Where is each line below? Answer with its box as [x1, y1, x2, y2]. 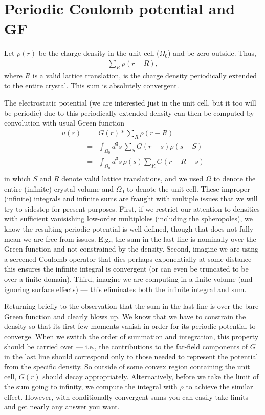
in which [4, 173, 31, 184]
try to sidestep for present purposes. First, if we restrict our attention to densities [4, 203, 260, 214]
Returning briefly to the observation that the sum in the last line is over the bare [4, 301, 259, 312]
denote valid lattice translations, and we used [61, 173, 204, 184]
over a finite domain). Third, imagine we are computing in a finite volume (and [4, 273, 253, 284]
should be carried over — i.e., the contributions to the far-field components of [4, 341, 248, 351]
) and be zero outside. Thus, [168, 48, 256, 58]
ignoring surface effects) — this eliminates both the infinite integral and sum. [4, 283, 247, 294]
